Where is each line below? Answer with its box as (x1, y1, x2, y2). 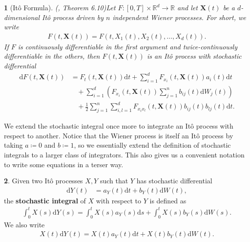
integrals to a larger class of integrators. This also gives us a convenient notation (4, 150, 245, 160)
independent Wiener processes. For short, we (112, 12, 246, 22)
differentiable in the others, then (4, 51, 100, 61)
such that (100, 176, 128, 186)
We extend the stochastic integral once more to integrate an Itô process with (4, 121, 233, 131)
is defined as (149, 195, 187, 205)
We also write (4, 219, 45, 229)
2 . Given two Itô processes (4, 176, 83, 186)
